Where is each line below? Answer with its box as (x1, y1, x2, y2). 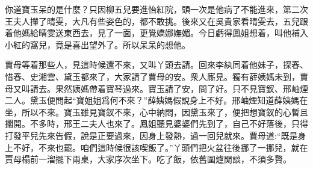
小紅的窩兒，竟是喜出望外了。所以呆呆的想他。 (5, 38, 190, 51)
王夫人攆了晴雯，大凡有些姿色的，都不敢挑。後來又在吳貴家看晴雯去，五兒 (5, 14, 300, 27)
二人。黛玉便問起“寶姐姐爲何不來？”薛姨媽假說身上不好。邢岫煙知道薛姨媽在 (5, 94, 308, 106)
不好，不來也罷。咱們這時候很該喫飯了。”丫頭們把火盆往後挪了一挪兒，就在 (13, 141, 308, 153)
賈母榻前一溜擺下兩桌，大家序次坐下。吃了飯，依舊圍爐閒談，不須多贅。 (5, 153, 291, 165)
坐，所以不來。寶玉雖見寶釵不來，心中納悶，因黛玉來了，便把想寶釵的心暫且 (5, 105, 308, 118)
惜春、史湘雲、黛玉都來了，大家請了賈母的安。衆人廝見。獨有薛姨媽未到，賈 (5, 70, 308, 82)
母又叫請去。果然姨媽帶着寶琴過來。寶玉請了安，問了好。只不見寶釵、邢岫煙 (5, 82, 308, 94)
